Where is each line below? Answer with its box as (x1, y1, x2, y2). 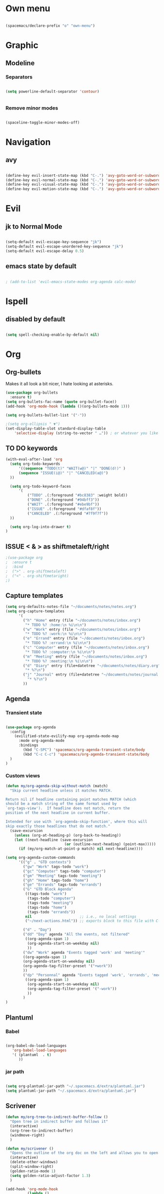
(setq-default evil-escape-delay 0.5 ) (5, 248, 84, 253)
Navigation (5, 136, 51, 148)
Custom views (5, 773, 40, 779)
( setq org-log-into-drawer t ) (10, 524, 71, 529)
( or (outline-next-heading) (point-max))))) (64, 842, 156, 847)
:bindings (18, 743, 38, 748)
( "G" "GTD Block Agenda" (23, 887, 73, 892)
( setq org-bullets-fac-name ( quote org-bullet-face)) (5, 399, 117, 404)
